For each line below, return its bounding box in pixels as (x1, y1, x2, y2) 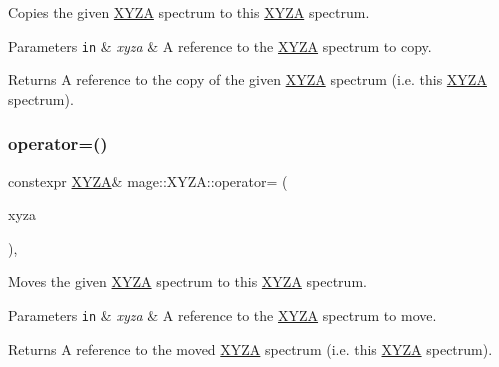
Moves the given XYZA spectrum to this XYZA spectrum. (8, 271, 367, 292)
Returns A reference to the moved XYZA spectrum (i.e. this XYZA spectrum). (8, 338, 493, 359)
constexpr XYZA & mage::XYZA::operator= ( (8, 170, 288, 191)
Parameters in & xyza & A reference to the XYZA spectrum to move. (8, 305, 437, 326)
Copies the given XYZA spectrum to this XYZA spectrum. (8, 2, 370, 22)
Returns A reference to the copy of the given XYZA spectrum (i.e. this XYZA (8, 69, 487, 90)
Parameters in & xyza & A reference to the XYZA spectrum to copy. (8, 35, 432, 56)
